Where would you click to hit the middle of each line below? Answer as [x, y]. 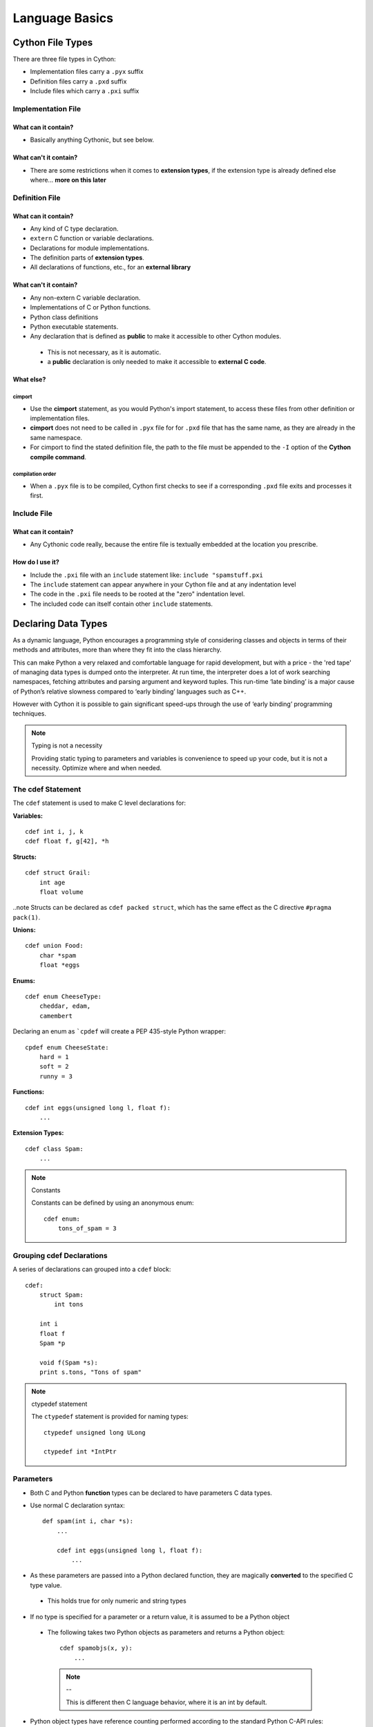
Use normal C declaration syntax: [78, 1505]
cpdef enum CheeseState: [67, 1047]
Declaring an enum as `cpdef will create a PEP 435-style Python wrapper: [119, 1031]
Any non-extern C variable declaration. [85, 298]
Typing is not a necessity [67, 745]
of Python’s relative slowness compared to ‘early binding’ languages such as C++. [130, 691]
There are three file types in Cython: [65, 59]
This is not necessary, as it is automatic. [104, 352]
